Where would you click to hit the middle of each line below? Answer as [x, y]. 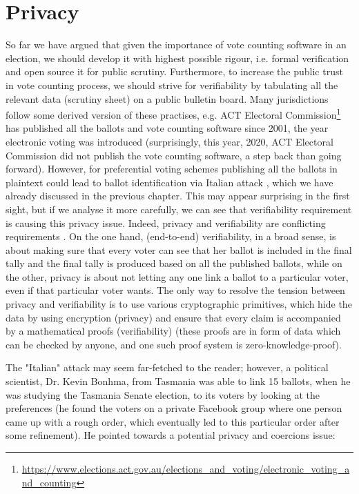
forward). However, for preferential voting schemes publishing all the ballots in [172, 169]
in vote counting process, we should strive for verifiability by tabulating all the [172, 85]
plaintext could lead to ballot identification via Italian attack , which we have [169, 182]
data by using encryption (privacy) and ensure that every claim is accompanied [173, 317]
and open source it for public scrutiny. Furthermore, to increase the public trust [174, 71]
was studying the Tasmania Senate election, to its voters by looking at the [163, 394]
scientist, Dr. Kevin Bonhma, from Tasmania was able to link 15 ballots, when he [178, 381]
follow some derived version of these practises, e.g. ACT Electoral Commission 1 [173, 113]
